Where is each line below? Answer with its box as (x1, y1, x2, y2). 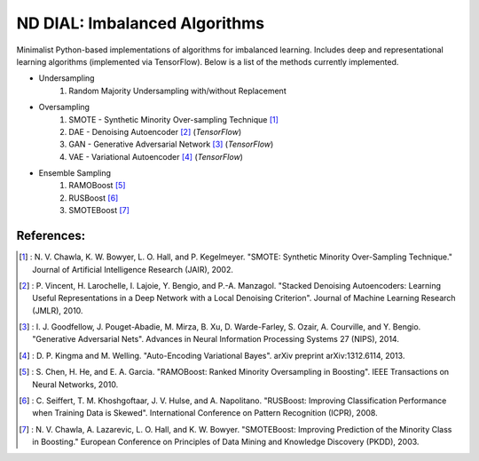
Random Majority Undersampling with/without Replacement (68, 85, 287, 96)
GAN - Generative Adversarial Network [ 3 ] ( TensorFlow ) (68, 139, 274, 150)
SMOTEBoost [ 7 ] (68, 205, 130, 216)
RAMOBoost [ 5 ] (68, 180, 126, 191)
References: (16, 228, 86, 243)
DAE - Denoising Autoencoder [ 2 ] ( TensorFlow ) (68, 126, 242, 137)
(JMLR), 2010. (32, 305, 83, 315)
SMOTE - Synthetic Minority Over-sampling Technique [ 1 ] (68, 114, 279, 124)
